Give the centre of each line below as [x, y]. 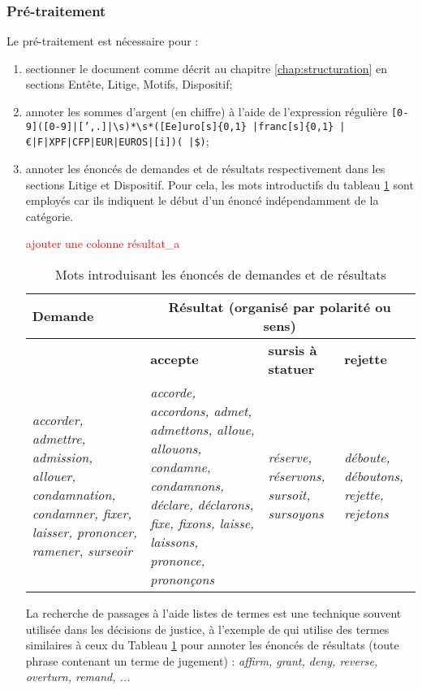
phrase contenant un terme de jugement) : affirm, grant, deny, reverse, [202, 660]
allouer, [54, 476]
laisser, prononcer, [84, 532]
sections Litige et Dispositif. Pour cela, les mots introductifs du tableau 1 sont [220, 184]
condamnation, [74, 495]
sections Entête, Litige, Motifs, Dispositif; [129, 84]
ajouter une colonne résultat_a [103, 243]
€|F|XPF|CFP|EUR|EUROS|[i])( [104, 143]
